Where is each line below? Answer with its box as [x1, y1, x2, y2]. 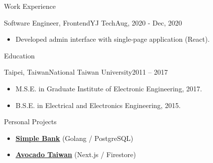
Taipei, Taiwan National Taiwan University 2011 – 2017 [4, 67, 168, 77]
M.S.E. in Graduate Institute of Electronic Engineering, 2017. [15, 83, 202, 93]
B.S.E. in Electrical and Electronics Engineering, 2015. [15, 100, 181, 110]
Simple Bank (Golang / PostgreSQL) [15, 133, 134, 143]
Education [4, 50, 35, 60]
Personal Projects [4, 116, 57, 127]
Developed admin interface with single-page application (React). [15, 34, 210, 44]
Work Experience [4, 1, 56, 11]
